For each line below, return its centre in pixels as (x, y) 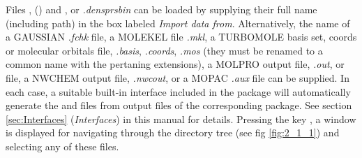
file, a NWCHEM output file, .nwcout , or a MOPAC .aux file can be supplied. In (178, 77)
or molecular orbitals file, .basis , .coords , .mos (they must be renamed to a (164, 50)
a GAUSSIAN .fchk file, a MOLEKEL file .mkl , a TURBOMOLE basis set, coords (181, 37)
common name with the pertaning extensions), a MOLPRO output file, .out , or (175, 64)
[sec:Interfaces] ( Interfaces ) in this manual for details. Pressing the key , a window (181, 118)
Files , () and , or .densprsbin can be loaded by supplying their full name (161, 9)
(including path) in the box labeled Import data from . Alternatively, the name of (178, 23)
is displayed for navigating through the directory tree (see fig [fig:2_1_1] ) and (173, 132)
